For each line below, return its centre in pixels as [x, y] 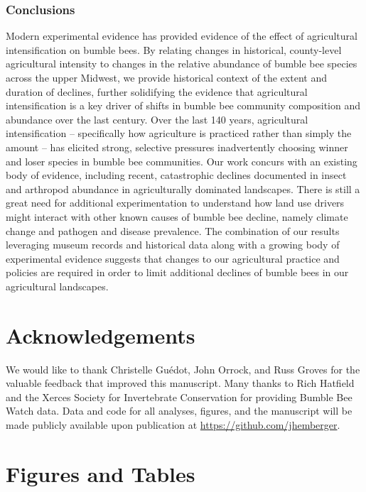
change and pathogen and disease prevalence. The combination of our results [173, 230]
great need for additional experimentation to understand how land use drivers [175, 203]
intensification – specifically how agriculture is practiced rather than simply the [179, 133]
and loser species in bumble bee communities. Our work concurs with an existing [182, 161]
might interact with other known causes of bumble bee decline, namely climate [177, 216]
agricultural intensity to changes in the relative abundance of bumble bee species [182, 64]
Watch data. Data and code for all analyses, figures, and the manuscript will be [179, 411]
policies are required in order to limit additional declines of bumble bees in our [177, 272]
